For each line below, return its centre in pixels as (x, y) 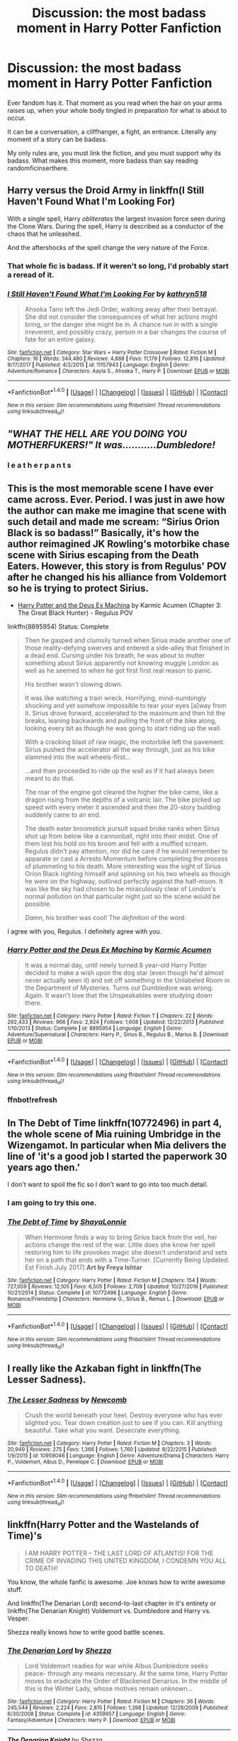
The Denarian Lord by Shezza (59, 1650)
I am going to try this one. (52, 1203)
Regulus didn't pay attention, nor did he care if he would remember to (126, 851)
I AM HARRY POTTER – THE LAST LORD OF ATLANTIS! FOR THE (119, 1553)
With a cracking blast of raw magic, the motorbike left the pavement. (125, 742)
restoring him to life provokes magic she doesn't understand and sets (126, 1252)
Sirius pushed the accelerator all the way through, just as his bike (120, 750)
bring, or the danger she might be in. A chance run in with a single (121, 324)
